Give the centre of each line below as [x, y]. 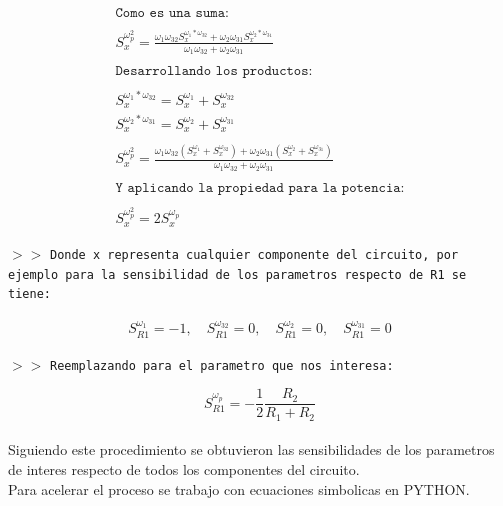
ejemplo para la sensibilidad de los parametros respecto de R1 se [237, 274]
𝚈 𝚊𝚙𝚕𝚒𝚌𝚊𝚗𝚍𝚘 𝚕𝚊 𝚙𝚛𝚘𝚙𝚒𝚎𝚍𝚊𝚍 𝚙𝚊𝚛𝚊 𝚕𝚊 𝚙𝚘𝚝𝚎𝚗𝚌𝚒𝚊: [260, 187]
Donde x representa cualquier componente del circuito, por [254, 254]
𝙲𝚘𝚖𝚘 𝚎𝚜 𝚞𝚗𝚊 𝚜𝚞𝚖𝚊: [172, 13]
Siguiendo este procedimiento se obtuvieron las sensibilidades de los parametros [251, 449]
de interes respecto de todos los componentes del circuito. [184, 468]
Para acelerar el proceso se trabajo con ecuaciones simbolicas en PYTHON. [239, 488]
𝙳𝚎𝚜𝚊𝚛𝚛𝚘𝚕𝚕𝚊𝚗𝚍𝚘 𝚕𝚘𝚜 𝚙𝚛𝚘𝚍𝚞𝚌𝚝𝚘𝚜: [214, 70]
